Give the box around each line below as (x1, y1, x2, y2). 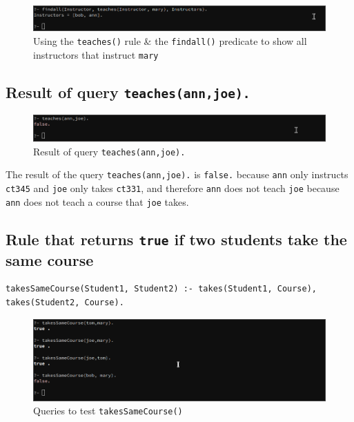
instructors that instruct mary (33, 47, 159, 61)
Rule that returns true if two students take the (6, 228, 347, 249)
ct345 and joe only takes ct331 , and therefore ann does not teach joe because (6, 180, 340, 195)
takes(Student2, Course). (6, 298, 124, 308)
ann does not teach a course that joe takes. (6, 194, 189, 209)
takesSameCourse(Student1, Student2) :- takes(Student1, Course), (6, 284, 317, 294)
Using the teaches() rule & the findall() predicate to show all (33, 33, 307, 48)
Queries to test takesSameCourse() (33, 403, 183, 418)
